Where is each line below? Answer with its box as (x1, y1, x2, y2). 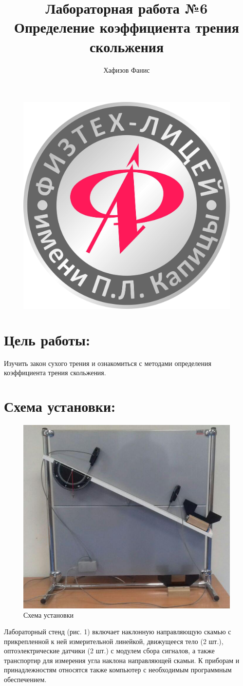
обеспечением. (4, 674, 47, 684)
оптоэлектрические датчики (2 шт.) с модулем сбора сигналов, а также (4, 646, 215, 656)
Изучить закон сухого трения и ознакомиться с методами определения (4, 358, 211, 368)
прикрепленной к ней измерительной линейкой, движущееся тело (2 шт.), (4, 636, 224, 646)
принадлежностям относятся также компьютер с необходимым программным (4, 665, 232, 675)
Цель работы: (4, 329, 90, 349)
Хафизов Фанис (103, 64, 150, 75)
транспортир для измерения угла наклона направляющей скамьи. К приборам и (4, 655, 240, 665)
